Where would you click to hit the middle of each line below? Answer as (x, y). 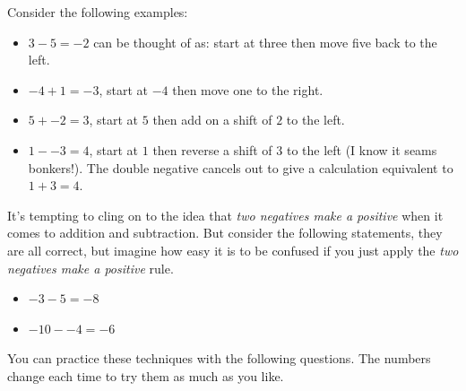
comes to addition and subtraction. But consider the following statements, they (225, 233)
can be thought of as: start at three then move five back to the (265, 42)
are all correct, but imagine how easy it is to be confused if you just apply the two (233, 250)
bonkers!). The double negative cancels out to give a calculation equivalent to (241, 167)
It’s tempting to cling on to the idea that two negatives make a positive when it (225, 215)
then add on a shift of (212, 120)
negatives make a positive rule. (91, 268)
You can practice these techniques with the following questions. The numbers (219, 358)
